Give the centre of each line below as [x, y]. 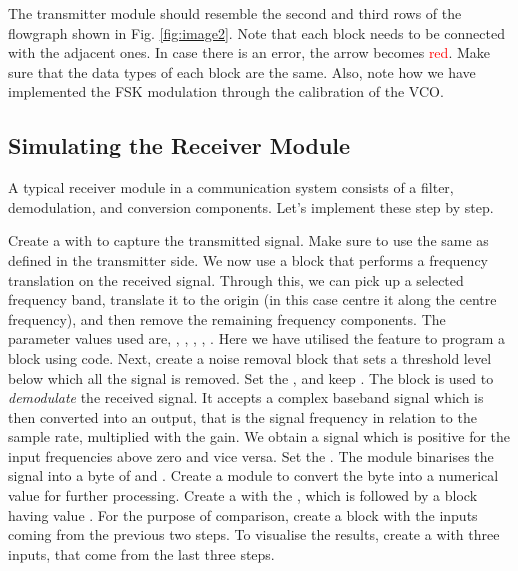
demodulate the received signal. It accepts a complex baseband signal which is [246, 397]
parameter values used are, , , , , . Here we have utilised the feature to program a [257, 338]
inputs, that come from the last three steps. [141, 553]
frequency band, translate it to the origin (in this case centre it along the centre [252, 299]
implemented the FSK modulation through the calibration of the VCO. [226, 91]
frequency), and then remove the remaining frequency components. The [227, 318]
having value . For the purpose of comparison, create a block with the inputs [243, 514]
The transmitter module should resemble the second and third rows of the [235, 13]
